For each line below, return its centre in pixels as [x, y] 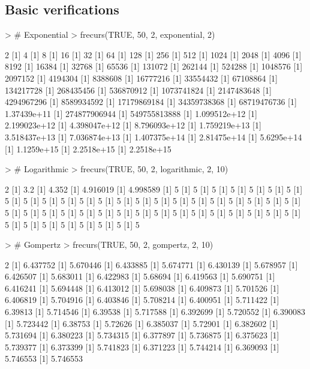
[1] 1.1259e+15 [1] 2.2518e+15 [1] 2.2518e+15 [88, 148]
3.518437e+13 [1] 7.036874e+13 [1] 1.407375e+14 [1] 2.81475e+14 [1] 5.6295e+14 [154, 136]
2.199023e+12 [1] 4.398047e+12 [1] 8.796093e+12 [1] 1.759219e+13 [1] [133, 125]
